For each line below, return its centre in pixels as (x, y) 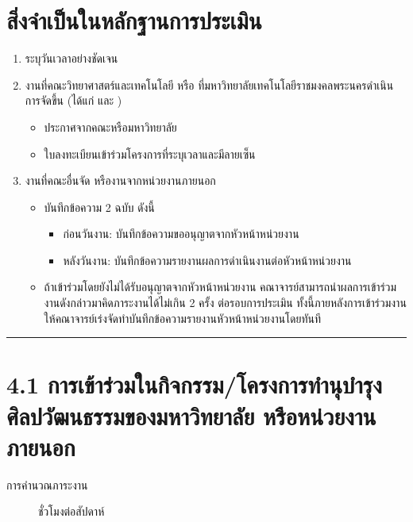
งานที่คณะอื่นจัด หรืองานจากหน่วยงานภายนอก (120, 180)
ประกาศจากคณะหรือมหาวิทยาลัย (110, 127)
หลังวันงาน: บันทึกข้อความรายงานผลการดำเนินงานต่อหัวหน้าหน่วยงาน (207, 260)
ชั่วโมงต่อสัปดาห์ (71, 511)
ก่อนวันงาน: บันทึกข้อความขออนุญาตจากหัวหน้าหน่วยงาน (181, 234)
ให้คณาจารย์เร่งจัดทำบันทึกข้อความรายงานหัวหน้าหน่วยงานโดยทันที (183, 318)
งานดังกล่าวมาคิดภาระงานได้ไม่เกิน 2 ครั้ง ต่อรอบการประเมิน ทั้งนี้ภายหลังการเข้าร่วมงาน (225, 303)
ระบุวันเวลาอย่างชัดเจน (71, 58)
